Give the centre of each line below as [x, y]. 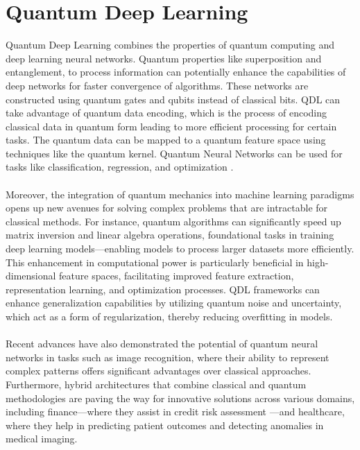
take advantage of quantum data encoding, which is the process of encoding [166, 113]
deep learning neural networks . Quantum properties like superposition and [164, 58]
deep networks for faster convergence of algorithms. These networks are [157, 85]
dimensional [31, 276]
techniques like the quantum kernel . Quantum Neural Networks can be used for [174, 153]
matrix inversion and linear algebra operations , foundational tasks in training [170, 235]
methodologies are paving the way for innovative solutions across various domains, [180, 398]
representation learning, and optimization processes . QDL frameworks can [163, 289]
